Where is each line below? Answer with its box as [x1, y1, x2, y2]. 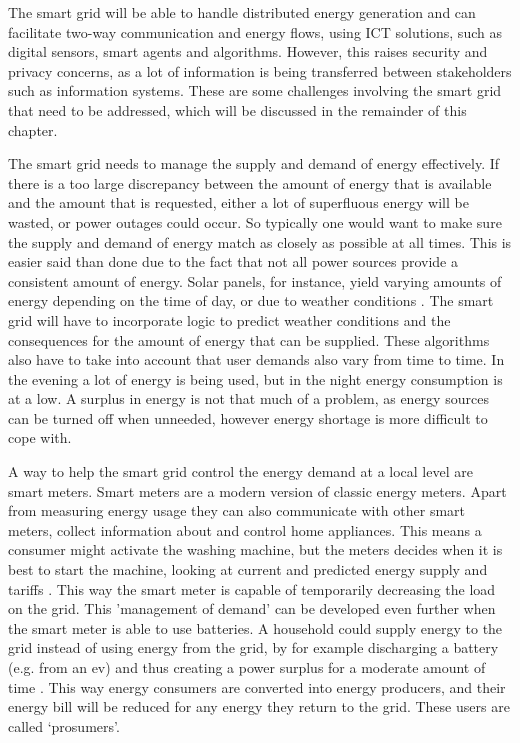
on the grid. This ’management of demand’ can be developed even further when [8, 598, 496, 619]
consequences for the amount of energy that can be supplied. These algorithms [8, 329, 490, 350]
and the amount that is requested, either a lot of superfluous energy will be [8, 192, 469, 213]
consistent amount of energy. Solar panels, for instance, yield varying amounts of [8, 270, 502, 291]
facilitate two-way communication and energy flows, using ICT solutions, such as [8, 21, 502, 42]
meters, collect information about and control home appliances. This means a [8, 519, 482, 540]
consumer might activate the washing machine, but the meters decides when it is [8, 539, 503, 560]
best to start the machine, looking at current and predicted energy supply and [8, 559, 488, 580]
